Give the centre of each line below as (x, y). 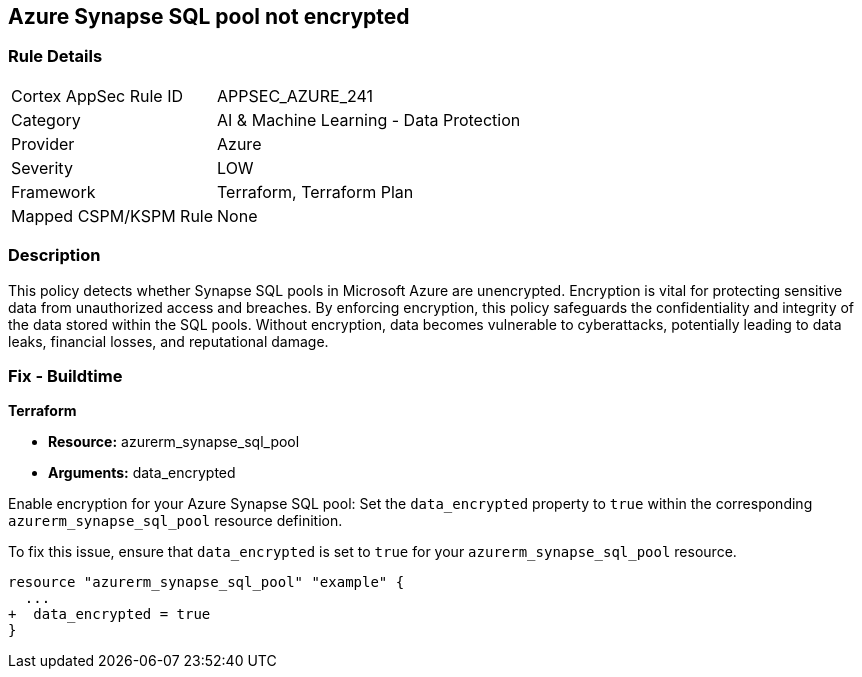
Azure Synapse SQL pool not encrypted (209, 16)
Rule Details (55, 56)
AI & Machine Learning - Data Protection (369, 119)
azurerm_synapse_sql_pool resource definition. (175, 521)
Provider (43, 143)
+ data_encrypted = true (109, 614)
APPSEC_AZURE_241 (295, 95)
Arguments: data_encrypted (142, 473)
